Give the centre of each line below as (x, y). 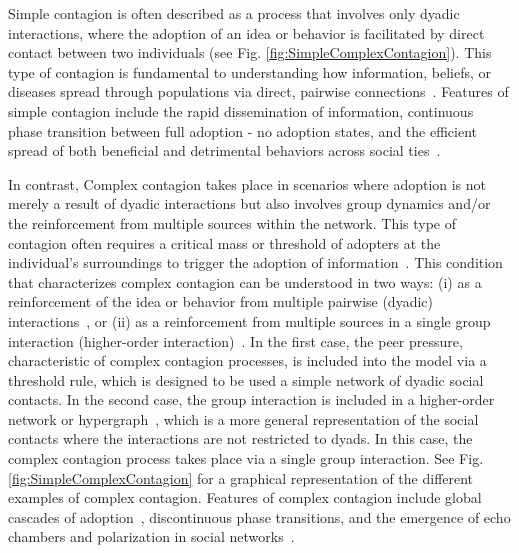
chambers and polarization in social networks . (151, 536)
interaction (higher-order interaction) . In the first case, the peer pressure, (235, 340)
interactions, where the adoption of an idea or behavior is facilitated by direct (246, 32)
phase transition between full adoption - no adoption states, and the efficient (242, 130)
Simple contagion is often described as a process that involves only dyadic (234, 13)
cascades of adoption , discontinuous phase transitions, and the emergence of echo (259, 516)
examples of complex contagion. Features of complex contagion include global (245, 497)
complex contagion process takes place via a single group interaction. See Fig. (246, 458)
